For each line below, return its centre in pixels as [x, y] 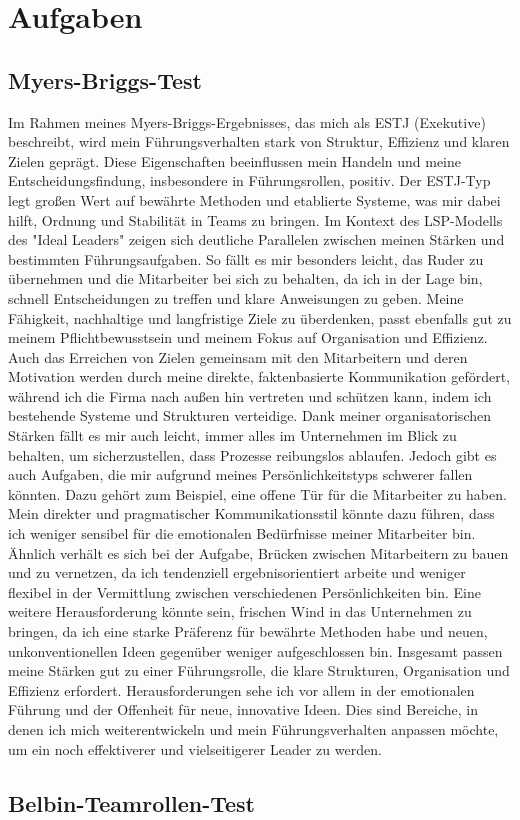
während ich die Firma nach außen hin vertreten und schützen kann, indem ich [250, 395]
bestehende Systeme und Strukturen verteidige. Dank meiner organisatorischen [249, 415]
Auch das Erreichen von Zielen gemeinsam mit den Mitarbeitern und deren [238, 356]
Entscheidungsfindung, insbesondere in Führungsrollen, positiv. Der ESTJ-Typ [249, 180]
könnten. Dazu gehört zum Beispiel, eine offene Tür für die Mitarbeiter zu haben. [257, 493]
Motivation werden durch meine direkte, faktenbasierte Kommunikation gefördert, [259, 376]
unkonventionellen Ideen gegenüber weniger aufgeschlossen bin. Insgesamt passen [255, 650]
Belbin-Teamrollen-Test [131, 802]
